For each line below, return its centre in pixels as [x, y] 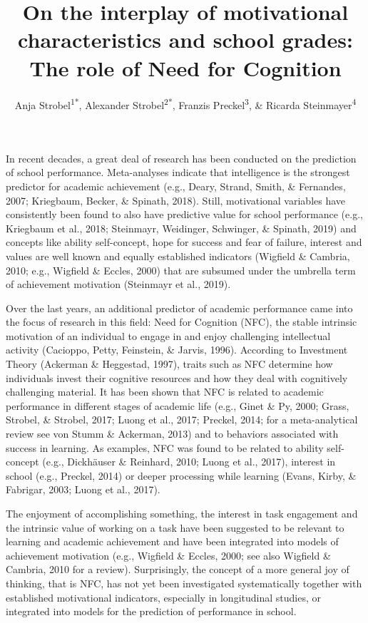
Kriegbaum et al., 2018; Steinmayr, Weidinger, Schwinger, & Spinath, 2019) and [181, 228]
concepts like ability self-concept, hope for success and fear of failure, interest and [184, 242]
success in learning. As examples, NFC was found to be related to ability [165, 447]
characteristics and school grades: [185, 40]
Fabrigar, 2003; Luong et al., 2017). [83, 489]
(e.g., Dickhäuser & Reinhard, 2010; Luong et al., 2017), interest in [189, 462]
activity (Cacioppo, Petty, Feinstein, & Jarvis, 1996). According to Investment [177, 350]
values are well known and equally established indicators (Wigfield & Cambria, [178, 256]
